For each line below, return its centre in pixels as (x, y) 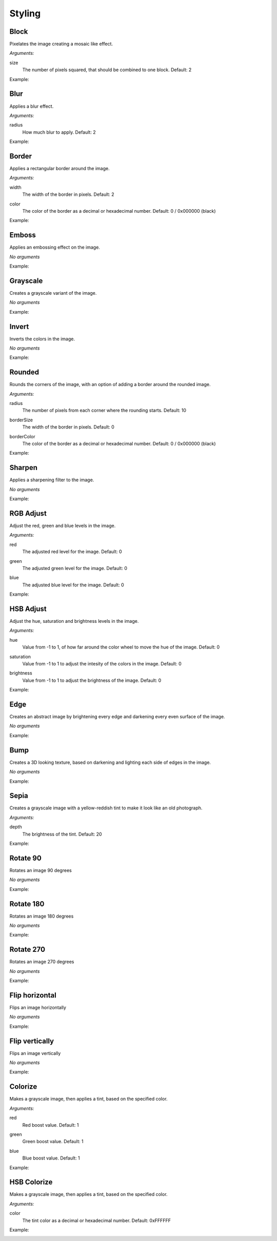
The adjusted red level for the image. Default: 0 (72, 552)
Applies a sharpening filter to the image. (52, 480)
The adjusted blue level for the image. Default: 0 (73, 585)
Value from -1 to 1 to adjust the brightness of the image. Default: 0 (92, 680)
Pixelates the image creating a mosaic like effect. (61, 44)
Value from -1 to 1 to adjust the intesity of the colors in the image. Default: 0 (102, 664)
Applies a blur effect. (32, 106)
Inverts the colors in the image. (42, 339)
